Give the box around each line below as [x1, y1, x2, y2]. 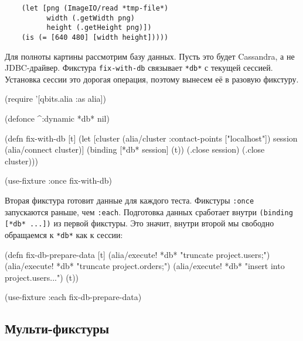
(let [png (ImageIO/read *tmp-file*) [21, 4, 169, 12]
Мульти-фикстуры [5, 319, 110, 337]
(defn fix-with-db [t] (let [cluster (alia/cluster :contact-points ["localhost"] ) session [5, 132, 298, 144]
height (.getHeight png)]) [46, 23, 152, 32]
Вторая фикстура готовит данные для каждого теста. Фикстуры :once [5, 194, 254, 206]
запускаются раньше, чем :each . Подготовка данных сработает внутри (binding [5, 205, 293, 218]
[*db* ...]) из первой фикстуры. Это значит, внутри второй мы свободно [5, 217, 274, 229]
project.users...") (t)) [5, 271, 79, 283]
